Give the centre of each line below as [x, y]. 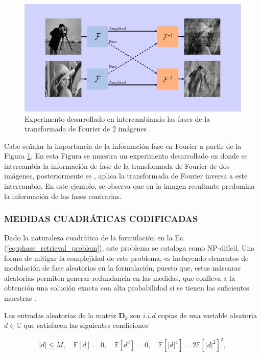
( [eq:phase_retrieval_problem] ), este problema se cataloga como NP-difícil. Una [129, 248]
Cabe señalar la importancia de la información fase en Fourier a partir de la [123, 146]
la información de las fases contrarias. [63, 196]
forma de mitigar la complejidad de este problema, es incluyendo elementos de [126, 258]
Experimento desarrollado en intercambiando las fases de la [117, 118]
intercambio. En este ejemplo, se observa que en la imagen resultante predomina [129, 186]
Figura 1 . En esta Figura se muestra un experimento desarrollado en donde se [126, 156]
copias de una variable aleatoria [207, 315]
